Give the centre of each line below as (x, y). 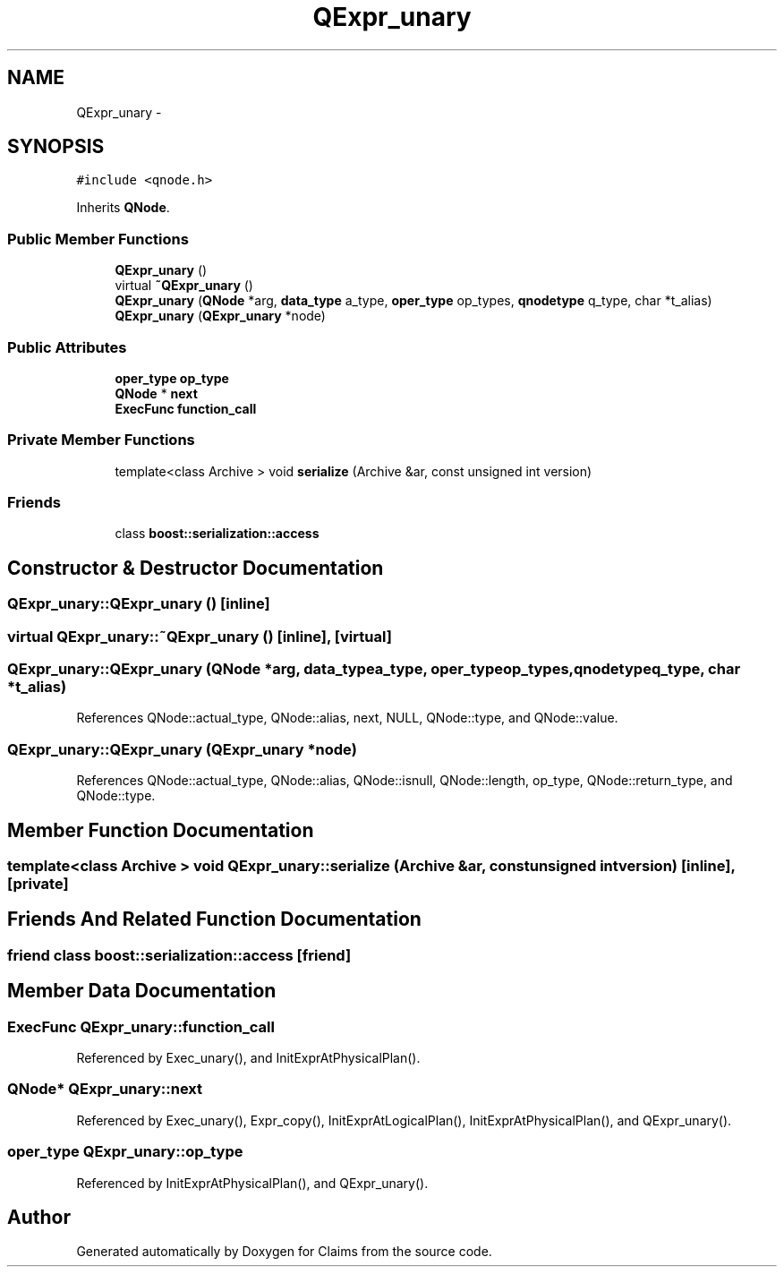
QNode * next (156, 393)
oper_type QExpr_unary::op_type (125, 1152)
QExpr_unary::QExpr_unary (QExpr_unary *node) (182, 749)
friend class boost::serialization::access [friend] (179, 955)
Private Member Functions (101, 440)
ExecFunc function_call (186, 408)
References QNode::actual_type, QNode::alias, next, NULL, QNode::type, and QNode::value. (347, 718)
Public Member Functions (98, 239)
